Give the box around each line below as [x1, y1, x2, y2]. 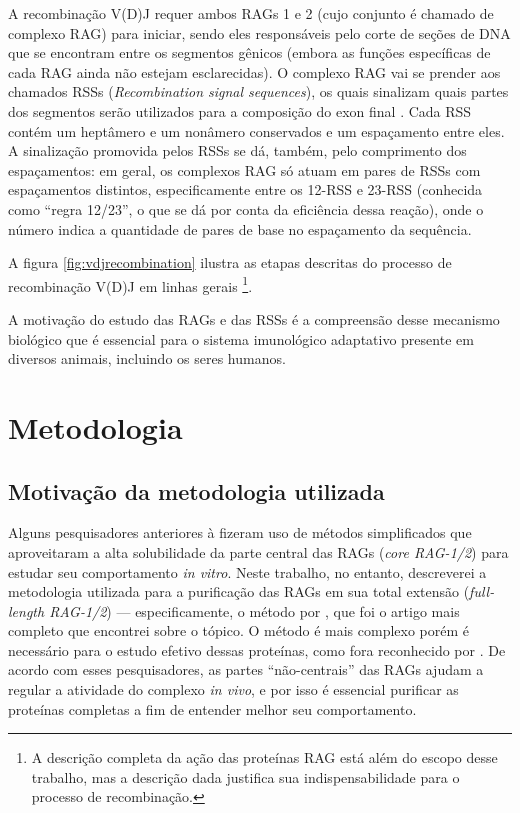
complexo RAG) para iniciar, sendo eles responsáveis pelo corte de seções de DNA [8, 22, 511, 43]
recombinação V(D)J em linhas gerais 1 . [8, 272, 253, 296]
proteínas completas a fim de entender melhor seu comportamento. [8, 698, 417, 719]
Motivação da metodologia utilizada [8, 475, 385, 506]
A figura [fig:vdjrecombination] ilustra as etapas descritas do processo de [8, 252, 452, 273]
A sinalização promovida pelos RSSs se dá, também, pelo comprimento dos [8, 140, 467, 161]
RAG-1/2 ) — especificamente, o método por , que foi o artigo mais [49, 600, 460, 621]
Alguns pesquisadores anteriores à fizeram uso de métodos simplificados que [8, 522, 472, 543]
